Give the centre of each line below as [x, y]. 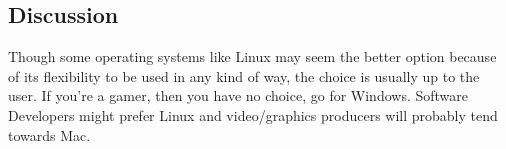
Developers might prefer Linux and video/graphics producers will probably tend [253, 114]
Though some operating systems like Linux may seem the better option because [252, 56]
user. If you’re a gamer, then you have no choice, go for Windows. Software [238, 95]
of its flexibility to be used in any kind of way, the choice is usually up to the [244, 75]
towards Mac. [49, 134]
